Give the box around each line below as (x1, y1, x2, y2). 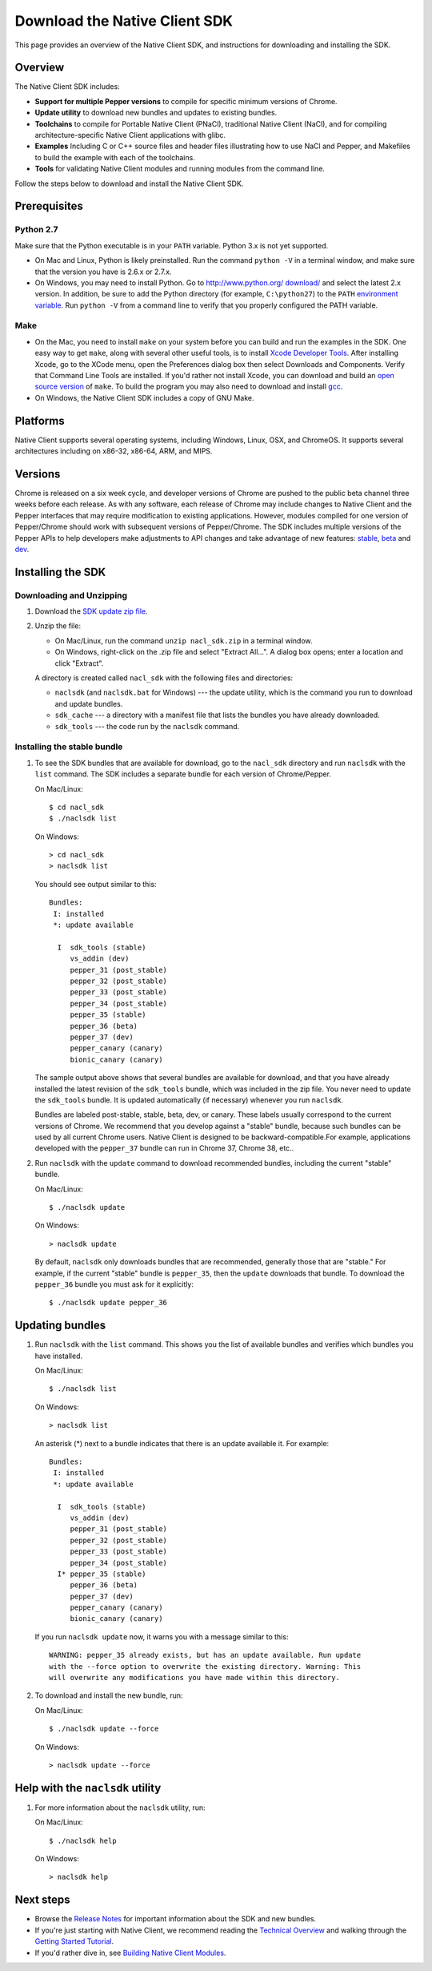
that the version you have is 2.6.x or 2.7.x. (34, 267, 172, 276)
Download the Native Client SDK (14, 12, 234, 30)
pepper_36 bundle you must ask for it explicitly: (34, 1279, 194, 1289)
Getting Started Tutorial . (34, 1937, 114, 1946)
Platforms (14, 413, 65, 428)
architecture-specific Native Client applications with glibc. (34, 131, 226, 140)
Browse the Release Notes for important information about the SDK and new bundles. (34, 1914, 316, 1924)
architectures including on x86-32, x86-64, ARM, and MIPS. (14, 446, 213, 456)
